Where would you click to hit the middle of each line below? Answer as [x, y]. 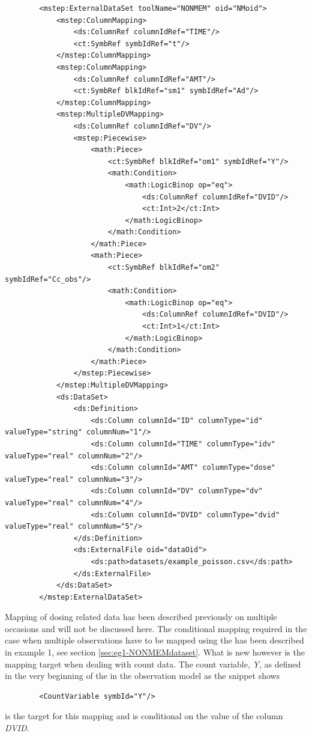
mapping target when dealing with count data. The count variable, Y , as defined [153, 664]
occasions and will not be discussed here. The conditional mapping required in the [156, 628]
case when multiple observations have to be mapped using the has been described [154, 640]
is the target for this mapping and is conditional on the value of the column [144, 716]
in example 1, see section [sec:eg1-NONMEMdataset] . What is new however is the [155, 652]
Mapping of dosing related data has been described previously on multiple [141, 617]
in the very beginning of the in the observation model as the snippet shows [142, 676]
